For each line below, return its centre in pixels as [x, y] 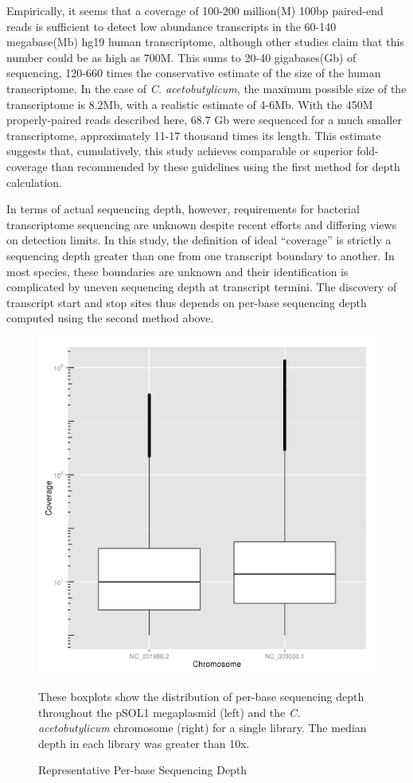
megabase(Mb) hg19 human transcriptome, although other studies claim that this [205, 42]
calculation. [35, 182]
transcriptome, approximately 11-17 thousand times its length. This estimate [194, 135]
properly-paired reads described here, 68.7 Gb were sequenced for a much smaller [204, 120]
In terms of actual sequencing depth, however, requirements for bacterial [183, 209]
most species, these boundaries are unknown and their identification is [177, 271]
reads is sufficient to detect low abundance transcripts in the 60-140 [171, 26]
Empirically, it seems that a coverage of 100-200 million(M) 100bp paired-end [195, 10]
